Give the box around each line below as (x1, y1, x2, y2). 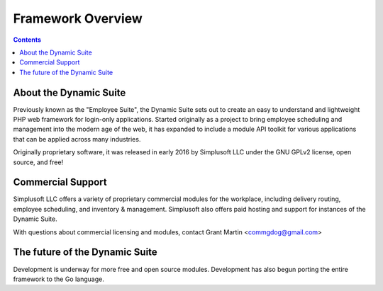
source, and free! (13, 158, 64, 166)
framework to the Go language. (13, 275, 104, 283)
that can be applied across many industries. (13, 135, 141, 143)
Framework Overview (13, 11, 143, 26)
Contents (13, 35, 42, 44)
